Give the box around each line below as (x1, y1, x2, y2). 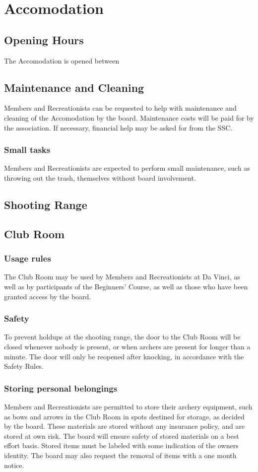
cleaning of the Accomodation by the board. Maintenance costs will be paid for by (4, 112, 254, 123)
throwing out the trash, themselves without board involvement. (4, 172, 196, 183)
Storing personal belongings (4, 382, 118, 394)
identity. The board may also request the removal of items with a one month (4, 450, 237, 460)
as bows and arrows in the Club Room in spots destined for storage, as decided (4, 411, 245, 421)
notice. (4, 460, 24, 470)
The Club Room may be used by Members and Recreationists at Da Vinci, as (4, 271, 240, 282)
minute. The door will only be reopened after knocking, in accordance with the (4, 351, 244, 361)
